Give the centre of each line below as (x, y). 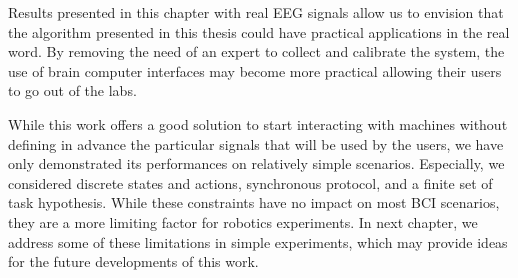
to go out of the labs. (72, 90)
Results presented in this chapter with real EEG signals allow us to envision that (256, 12)
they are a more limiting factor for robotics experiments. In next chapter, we (243, 221)
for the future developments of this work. (133, 261)
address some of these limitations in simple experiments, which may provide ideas (258, 241)
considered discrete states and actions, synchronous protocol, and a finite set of (250, 182)
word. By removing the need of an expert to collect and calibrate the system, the (256, 51)
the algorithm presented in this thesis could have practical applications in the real (259, 31)
